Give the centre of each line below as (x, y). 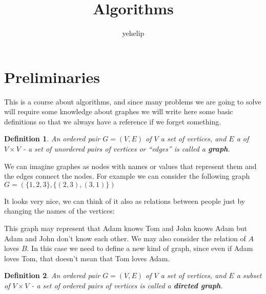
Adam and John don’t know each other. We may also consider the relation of (125, 238)
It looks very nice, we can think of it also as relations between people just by (125, 201)
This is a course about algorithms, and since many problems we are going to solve (133, 101)
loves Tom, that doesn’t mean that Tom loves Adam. (87, 258)
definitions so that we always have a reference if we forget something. (113, 121)
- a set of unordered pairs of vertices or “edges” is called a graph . (126, 149)
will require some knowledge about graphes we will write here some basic (119, 111)
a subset (249, 275)
